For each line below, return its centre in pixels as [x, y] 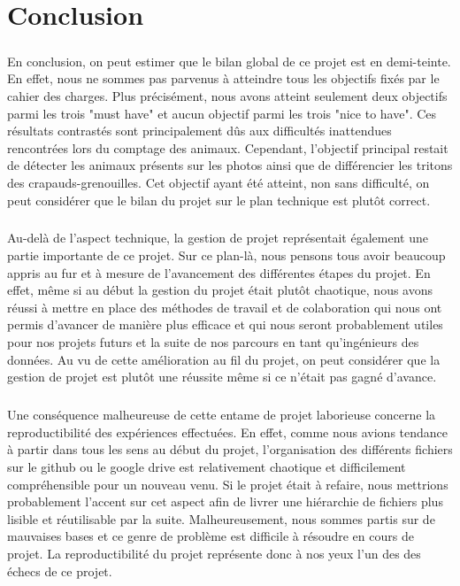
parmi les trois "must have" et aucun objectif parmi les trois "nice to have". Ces [222, 113]
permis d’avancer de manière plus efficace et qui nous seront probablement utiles [225, 324]
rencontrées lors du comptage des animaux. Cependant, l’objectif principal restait [228, 147]
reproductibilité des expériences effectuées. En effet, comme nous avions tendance [228, 432]
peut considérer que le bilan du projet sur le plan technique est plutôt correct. [219, 200]
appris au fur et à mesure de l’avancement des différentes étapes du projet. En [219, 272]
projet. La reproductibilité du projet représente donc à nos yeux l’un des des [214, 553]
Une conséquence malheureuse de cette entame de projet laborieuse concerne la [222, 415]
